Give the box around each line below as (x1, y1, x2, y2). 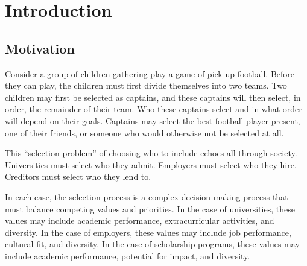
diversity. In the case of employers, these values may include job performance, (5, 226, 291, 238)
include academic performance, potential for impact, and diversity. (5, 249, 250, 262)
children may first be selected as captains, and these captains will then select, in (5, 90, 301, 103)
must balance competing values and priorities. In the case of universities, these (5, 202, 295, 215)
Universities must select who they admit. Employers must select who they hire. (5, 158, 297, 171)
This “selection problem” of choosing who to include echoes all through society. (5, 147, 297, 159)
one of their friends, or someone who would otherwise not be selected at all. (5, 126, 284, 139)
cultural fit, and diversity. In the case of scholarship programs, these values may (5, 238, 300, 250)
